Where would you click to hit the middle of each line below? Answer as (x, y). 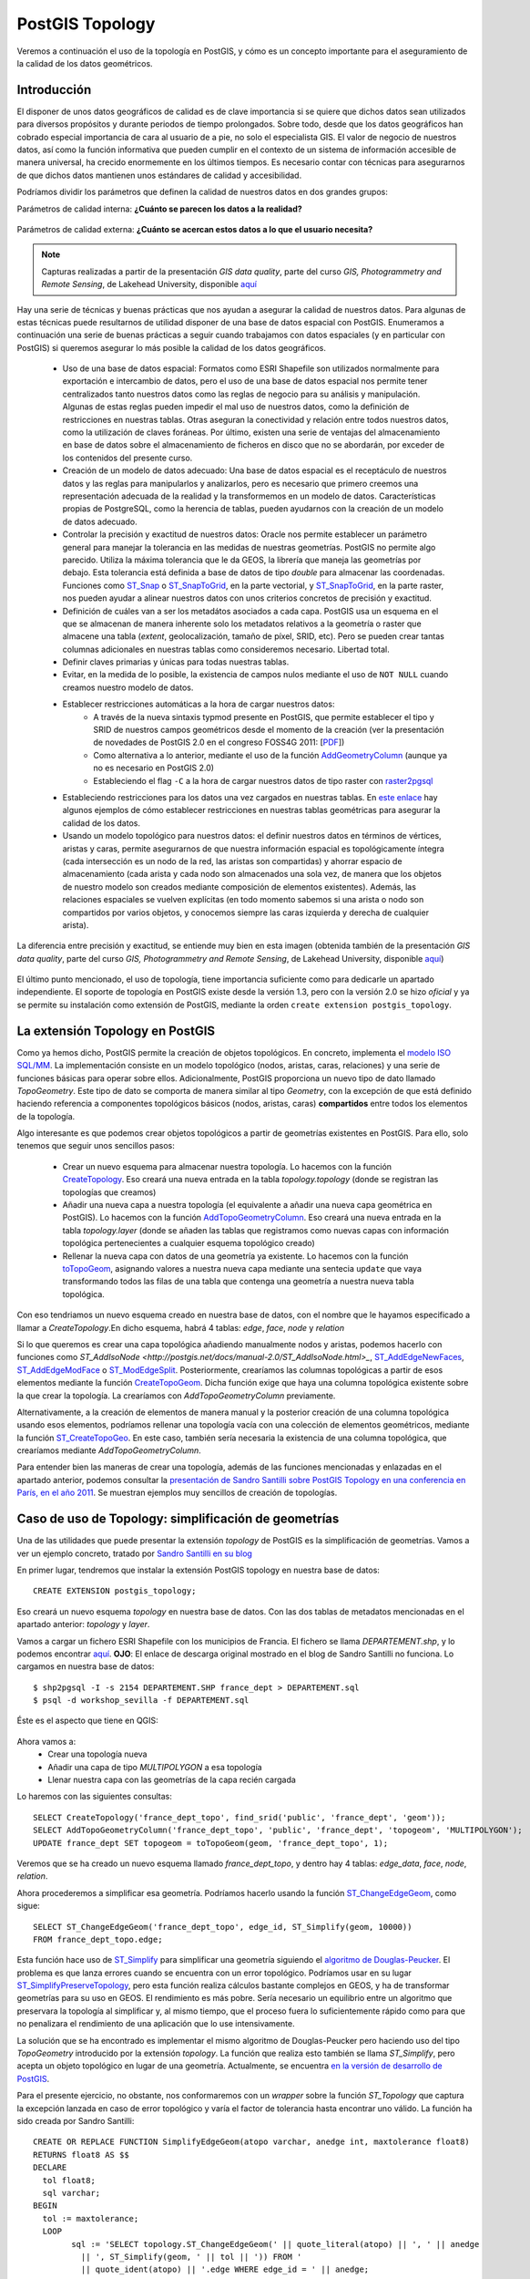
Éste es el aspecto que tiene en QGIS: (87, 1721)
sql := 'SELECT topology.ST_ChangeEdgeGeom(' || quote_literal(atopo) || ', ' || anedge (275, 2244)
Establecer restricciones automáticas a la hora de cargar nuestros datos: (199, 704)
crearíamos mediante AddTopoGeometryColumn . (109, 1450)
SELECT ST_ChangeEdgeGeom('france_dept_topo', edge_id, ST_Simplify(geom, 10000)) (223, 1927)
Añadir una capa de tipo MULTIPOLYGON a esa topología (155, 1767)
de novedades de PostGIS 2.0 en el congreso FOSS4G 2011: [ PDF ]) (219, 742)
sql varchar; (71, 2193)
